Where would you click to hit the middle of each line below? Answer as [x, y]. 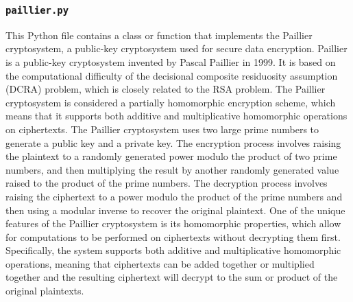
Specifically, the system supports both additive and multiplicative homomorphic [173, 250]
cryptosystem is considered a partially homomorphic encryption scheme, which [171, 102]
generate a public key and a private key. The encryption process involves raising [173, 142]
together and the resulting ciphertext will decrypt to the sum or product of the [172, 277]
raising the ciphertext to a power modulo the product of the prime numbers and [174, 196]
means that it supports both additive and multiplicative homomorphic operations [176, 116]
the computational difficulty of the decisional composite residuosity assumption [172, 75]
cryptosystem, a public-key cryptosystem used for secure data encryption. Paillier [176, 48]
